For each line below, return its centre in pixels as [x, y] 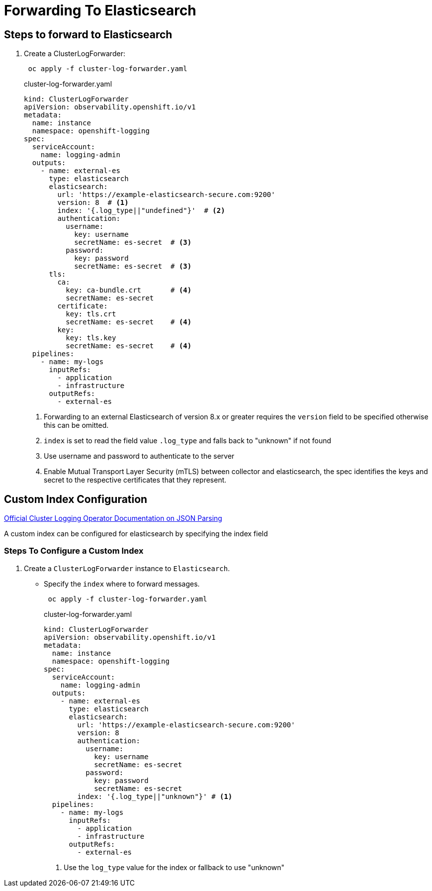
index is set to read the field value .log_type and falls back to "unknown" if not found [188, 441]
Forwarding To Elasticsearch [100, 10]
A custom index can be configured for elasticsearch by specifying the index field [136, 534]
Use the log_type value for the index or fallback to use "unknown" [174, 867]
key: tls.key [91, 338]
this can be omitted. [76, 425]
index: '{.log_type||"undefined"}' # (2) [141, 211]
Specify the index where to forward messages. [122, 584]
